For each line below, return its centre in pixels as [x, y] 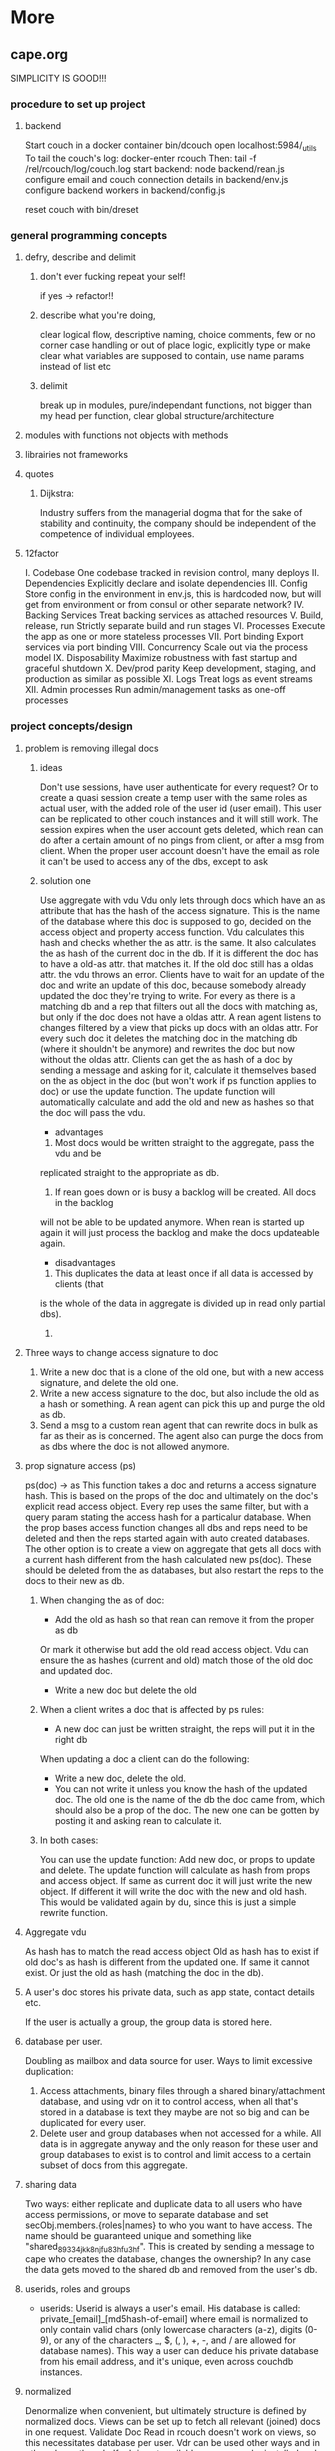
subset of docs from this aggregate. [113, 2165]
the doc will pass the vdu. [92, 1112]
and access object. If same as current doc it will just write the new [176, 1880]
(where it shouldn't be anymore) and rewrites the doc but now [167, 1048]
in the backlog [84, 1202]
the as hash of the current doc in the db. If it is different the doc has [179, 953]
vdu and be [78, 1153]
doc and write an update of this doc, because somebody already [173, 985]
